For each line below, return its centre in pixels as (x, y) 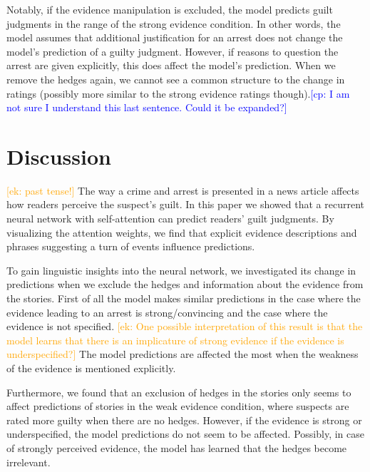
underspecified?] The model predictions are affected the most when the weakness (183, 354)
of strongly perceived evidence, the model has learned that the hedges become (177, 447)
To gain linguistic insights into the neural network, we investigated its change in (181, 270)
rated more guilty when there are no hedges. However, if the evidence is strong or (184, 420)
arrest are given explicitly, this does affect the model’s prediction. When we (171, 65)
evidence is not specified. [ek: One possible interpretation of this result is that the (185, 326)
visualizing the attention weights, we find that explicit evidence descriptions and (182, 232)
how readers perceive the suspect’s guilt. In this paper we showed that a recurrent (185, 204)
